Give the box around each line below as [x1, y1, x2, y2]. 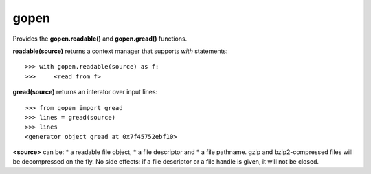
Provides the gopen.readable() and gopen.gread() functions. [12, 34, 188, 43]
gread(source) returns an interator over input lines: [12, 88, 158, 96]
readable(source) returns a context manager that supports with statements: [12, 47, 228, 55]
